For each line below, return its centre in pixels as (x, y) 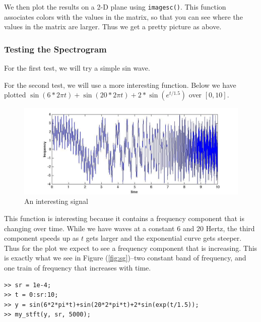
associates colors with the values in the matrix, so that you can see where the (123, 16)
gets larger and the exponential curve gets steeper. (164, 238)
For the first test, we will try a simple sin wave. (77, 68)
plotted (15, 95)
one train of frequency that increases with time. (78, 267)
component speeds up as (42, 238)
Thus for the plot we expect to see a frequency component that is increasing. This (131, 248)
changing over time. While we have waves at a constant (89, 228)
